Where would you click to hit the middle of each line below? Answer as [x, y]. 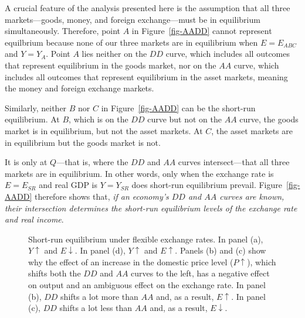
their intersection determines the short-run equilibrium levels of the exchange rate [151, 208]
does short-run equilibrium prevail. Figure [207, 185]
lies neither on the [114, 54]
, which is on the [99, 119]
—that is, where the [92, 162]
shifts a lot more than [99, 296]
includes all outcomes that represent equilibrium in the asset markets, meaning [146, 76]
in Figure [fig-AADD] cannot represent [202, 31]
